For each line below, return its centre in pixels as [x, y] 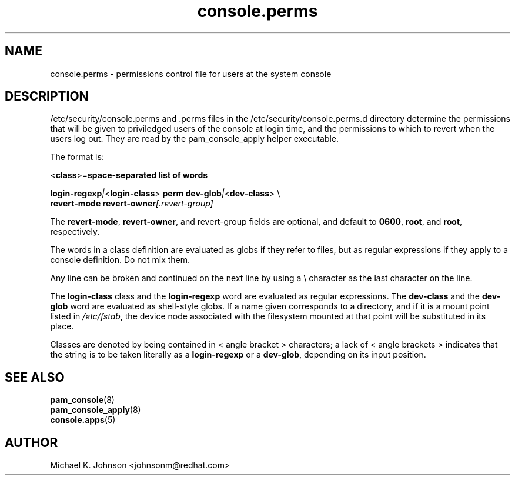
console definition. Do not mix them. [120, 260]
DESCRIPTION [47, 96]
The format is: [77, 157]
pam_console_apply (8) [96, 410]
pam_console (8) [82, 400]
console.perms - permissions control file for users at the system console [191, 74]
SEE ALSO [35, 377]
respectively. [75, 232]
